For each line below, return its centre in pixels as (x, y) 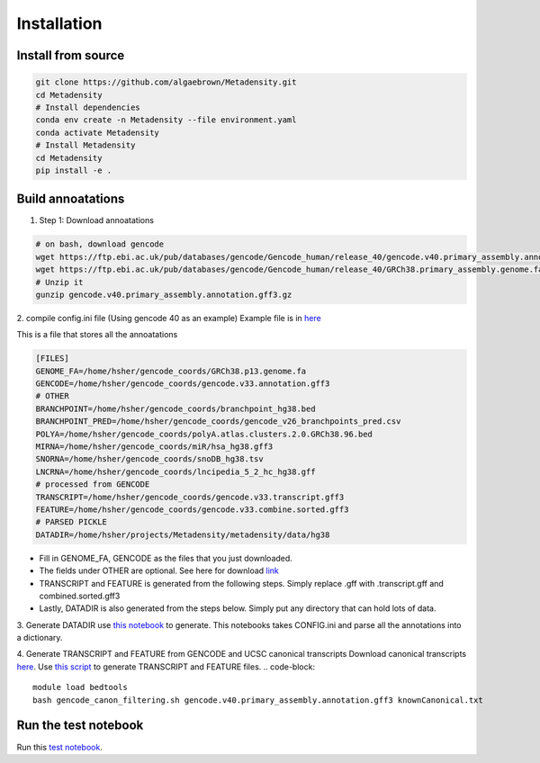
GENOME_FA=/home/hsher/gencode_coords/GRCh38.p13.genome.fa (171, 371)
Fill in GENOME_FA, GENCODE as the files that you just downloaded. (166, 558)
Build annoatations (71, 199)
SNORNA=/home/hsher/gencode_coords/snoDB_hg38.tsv (150, 459)
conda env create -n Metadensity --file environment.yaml (166, 120)
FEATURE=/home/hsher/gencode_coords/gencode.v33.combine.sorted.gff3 (192, 509)
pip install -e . (74, 170)
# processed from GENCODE (93, 485)
